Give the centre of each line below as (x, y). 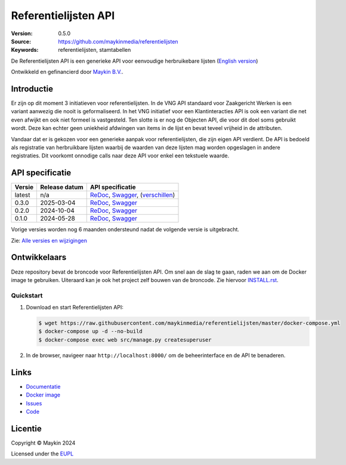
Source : (21, 41)
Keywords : (25, 50)
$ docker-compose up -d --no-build (90, 331)
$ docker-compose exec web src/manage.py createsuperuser (125, 340)
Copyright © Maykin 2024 (43, 443)
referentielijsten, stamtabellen (95, 50)
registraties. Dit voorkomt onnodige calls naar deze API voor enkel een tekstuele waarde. (120, 156)
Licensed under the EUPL (42, 454)
